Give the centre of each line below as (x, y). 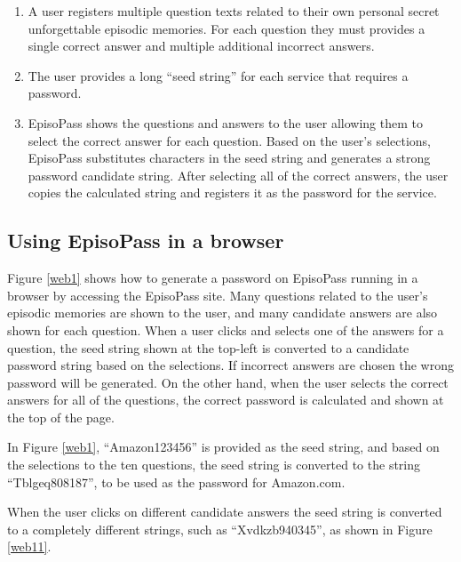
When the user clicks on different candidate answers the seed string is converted (225, 512)
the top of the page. (61, 417)
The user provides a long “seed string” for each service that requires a (218, 75)
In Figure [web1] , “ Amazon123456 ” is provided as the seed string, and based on (223, 447)
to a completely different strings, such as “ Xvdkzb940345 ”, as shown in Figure (220, 529)
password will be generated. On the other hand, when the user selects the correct (228, 382)
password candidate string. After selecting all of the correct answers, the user (238, 175)
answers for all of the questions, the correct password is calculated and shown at (226, 400)
